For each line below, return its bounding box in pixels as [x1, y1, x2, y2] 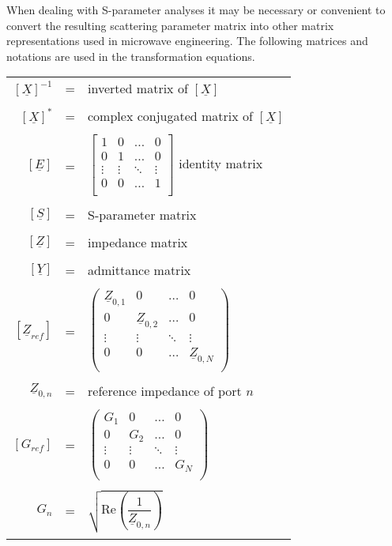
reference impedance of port [88, 382, 242, 401]
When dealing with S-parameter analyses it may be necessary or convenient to [6, 2, 386, 17]
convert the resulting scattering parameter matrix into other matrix [6, 17, 334, 33]
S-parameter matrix [88, 205, 197, 224]
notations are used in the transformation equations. [6, 47, 255, 64]
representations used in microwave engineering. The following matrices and [6, 32, 368, 49]
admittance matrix [88, 260, 191, 279]
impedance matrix [88, 232, 188, 251]
